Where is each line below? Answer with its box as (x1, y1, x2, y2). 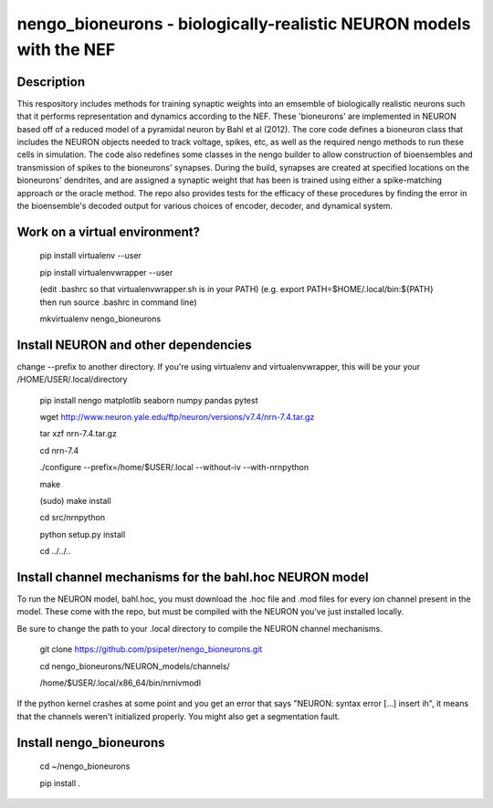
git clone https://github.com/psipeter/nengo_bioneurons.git (39, 644, 263, 655)
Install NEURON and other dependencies (16, 337, 253, 352)
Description (16, 74, 86, 89)
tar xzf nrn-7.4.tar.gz (39, 428, 118, 439)
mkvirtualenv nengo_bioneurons (39, 313, 162, 324)
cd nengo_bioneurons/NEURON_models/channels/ (39, 660, 230, 671)
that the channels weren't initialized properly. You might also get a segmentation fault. (16, 710, 341, 721)
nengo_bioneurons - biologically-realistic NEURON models (16, 14, 471, 34)
